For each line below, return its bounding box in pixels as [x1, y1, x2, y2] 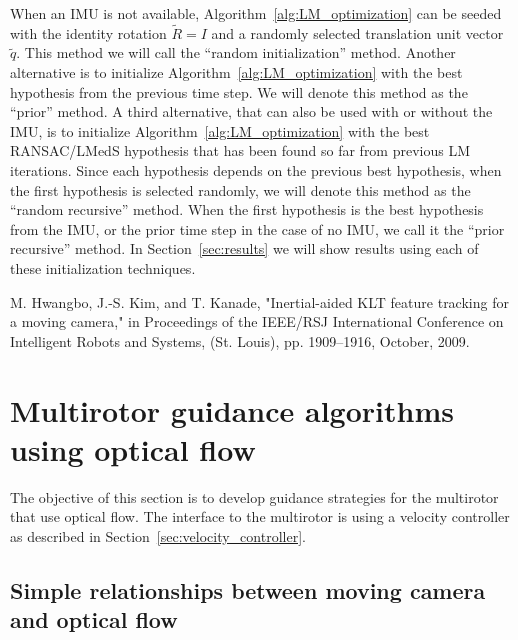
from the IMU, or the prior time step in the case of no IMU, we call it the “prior [10, 218, 505, 239]
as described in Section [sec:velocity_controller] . [10, 525, 306, 546]
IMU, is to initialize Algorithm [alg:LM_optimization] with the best [10, 120, 430, 141]
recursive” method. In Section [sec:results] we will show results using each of [10, 238, 479, 259]
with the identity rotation [10, 22, 167, 43]
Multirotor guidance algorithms [10, 389, 454, 430]
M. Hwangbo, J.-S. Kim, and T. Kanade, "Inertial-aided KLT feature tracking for [10, 291, 509, 312]
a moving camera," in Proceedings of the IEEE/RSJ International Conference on [10, 311, 504, 332]
